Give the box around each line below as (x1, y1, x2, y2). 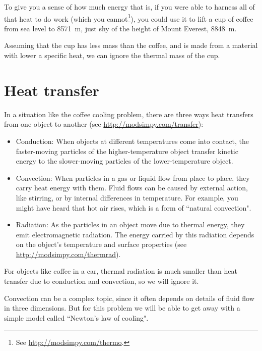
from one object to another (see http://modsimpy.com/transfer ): (4, 119, 204, 129)
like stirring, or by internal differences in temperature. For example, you (16, 192, 238, 203)
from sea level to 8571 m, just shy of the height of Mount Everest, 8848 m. (4, 23, 237, 33)
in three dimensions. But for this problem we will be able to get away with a (4, 303, 240, 313)
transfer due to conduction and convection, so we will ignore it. (4, 276, 199, 286)
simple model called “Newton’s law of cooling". (4, 312, 149, 323)
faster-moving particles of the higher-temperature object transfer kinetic (16, 145, 238, 156)
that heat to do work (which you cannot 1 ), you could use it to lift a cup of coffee (4, 12, 253, 24)
